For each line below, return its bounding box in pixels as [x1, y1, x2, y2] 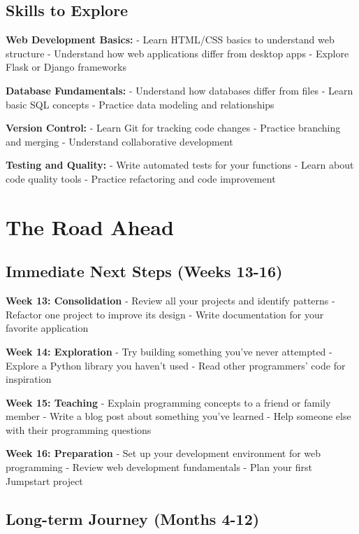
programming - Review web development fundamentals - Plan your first [6, 460, 312, 475]
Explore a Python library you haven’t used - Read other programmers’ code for [6, 358, 346, 372]
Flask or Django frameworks [6, 59, 126, 74]
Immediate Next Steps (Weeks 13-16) [6, 260, 283, 282]
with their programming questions [6, 422, 152, 437]
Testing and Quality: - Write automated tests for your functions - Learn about [6, 157, 354, 172]
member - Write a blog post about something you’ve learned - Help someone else [6, 409, 351, 423]
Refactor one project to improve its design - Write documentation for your [6, 307, 324, 321]
